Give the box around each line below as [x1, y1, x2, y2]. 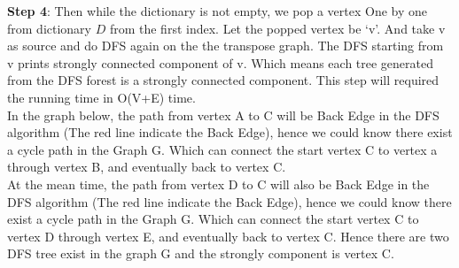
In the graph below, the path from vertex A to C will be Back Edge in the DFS [7, 105, 440, 124]
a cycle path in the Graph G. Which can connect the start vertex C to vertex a [7, 140, 438, 158]
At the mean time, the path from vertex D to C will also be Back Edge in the [7, 174, 430, 193]
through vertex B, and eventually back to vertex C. [7, 157, 286, 176]
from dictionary [7, 19, 91, 37]
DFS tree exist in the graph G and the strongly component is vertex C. [7, 244, 394, 263]
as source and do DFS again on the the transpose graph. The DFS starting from [7, 36, 444, 55]
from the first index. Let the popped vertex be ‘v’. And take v [109, 19, 446, 37]
